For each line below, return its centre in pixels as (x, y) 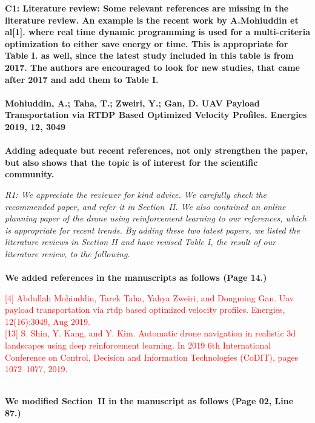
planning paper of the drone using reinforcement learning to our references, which (156, 218)
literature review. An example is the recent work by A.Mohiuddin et (152, 20)
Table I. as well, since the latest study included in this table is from (149, 55)
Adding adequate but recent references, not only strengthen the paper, (157, 150)
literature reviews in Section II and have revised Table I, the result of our (141, 242)
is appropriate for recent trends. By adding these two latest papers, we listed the (152, 230)
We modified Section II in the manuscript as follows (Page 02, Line (149, 401)
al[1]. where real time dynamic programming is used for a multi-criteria (157, 32)
